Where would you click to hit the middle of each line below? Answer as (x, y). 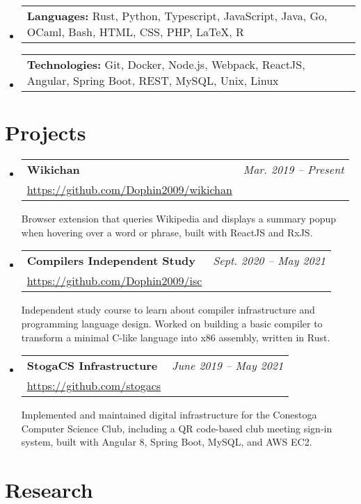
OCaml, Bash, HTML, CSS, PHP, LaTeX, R (135, 32)
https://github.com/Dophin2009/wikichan (129, 190)
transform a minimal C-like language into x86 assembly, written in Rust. (176, 337)
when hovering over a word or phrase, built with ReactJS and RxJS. (167, 232)
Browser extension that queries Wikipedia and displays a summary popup (179, 219)
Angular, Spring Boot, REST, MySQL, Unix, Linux (153, 80)
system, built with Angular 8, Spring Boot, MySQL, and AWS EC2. (167, 442)
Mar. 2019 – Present (294, 170)
